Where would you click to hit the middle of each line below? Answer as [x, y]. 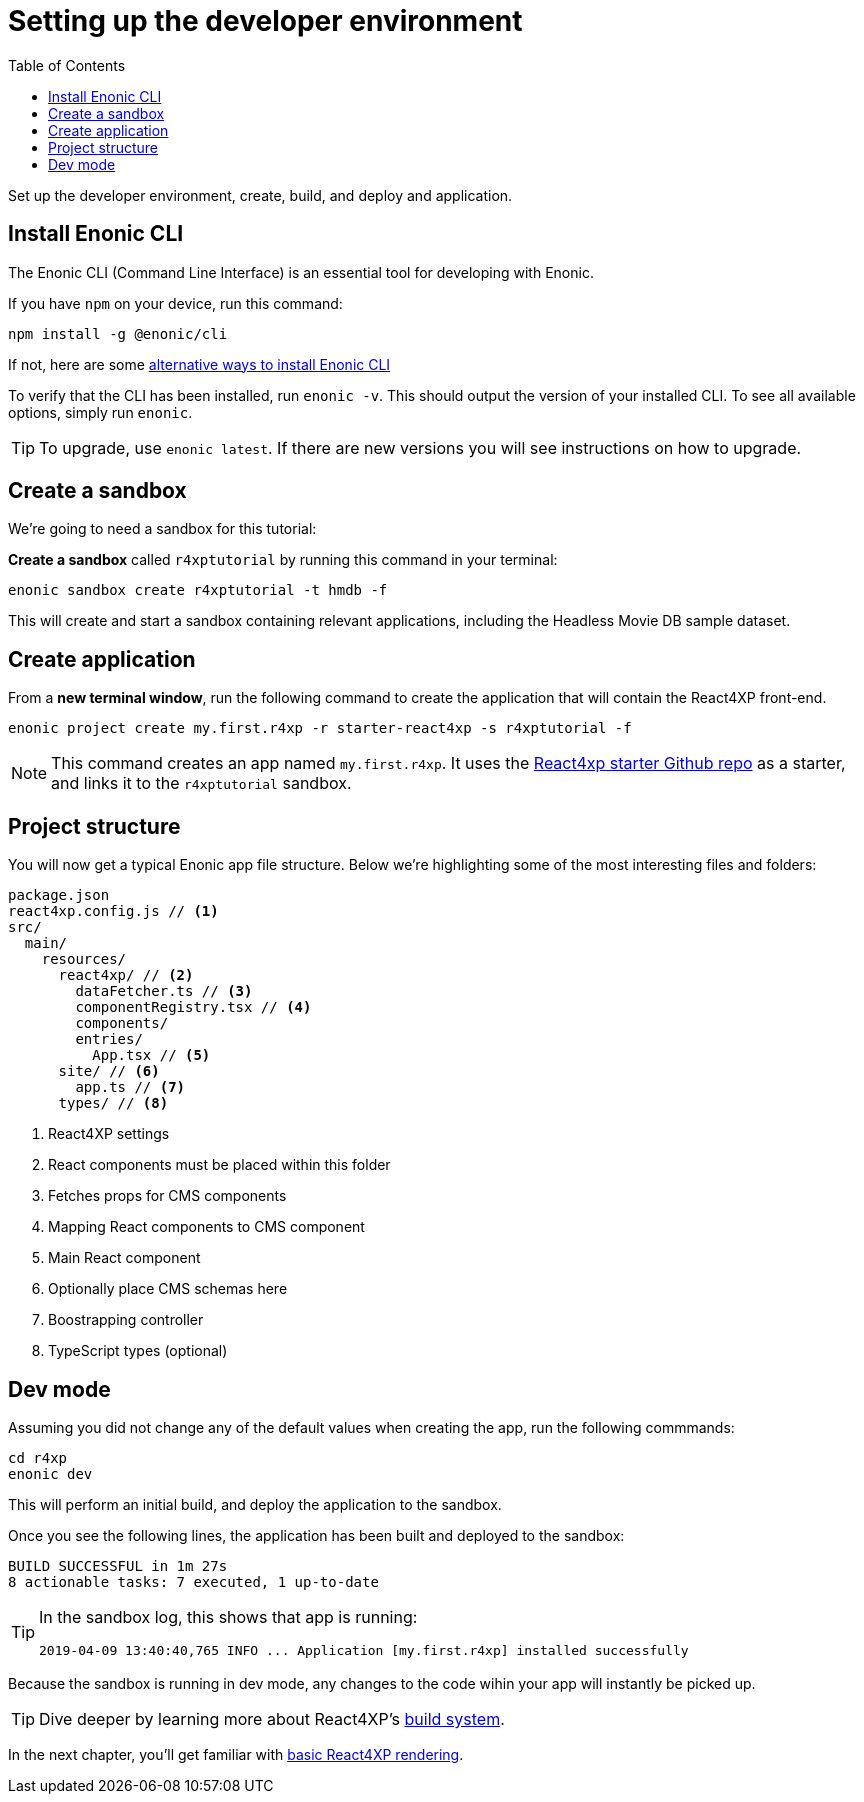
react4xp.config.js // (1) [113, 911]
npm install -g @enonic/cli [118, 333]
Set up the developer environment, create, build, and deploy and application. [260, 195]
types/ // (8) [113, 1103]
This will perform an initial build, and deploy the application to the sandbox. [255, 1504]
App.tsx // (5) [151, 1055]
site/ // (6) [109, 1071]
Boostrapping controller [126, 1320]
